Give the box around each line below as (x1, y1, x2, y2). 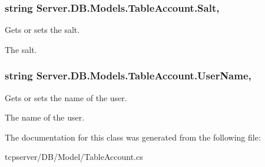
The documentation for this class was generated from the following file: (5, 131, 261, 143)
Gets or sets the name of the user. (5, 91, 127, 103)
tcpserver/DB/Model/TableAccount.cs (5, 151, 143, 163)
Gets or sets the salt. (5, 24, 80, 36)
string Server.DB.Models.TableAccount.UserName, (5, 68, 251, 83)
